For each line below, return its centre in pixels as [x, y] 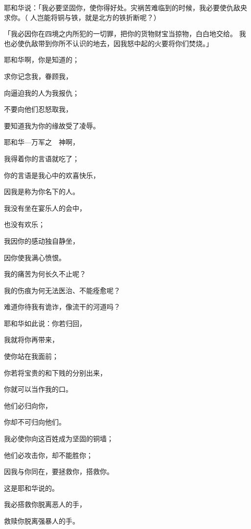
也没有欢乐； [24, 224]
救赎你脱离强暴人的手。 [42, 521]
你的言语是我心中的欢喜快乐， [52, 175]
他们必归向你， [28, 405]
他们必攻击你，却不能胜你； [48, 455]
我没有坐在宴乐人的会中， [45, 208]
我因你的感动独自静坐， [42, 240]
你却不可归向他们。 [35, 422]
